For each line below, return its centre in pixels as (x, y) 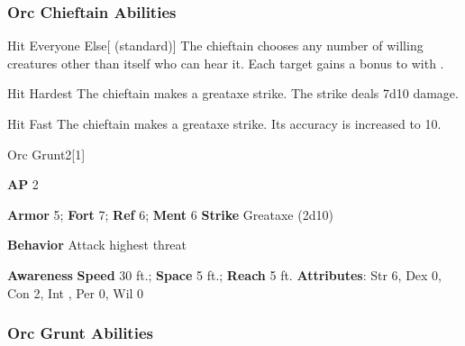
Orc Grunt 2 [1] (46, 154)
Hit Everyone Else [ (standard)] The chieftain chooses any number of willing (215, 46)
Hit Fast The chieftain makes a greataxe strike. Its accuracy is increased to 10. (224, 123)
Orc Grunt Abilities (80, 333)
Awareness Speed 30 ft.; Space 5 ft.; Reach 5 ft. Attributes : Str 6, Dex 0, (225, 274)
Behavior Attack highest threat (97, 245)
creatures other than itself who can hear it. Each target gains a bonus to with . (226, 63)
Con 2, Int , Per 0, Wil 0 (76, 292)
